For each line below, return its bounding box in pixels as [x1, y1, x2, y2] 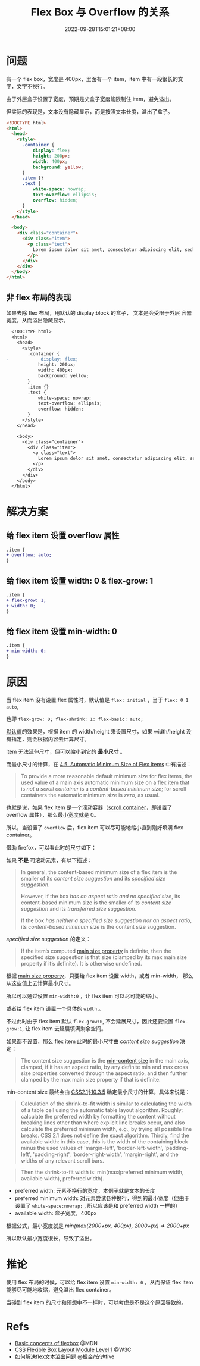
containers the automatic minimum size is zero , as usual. [20, 791, 160, 798]
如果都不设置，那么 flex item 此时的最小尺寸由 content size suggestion [6, 1038, 179, 1045]
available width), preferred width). [20, 1174, 104, 1182]
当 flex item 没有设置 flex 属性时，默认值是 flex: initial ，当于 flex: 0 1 [6, 696, 189, 703]
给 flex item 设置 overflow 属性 [6, 531, 120, 541]
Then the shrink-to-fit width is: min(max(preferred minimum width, [20, 1168, 184, 1176]
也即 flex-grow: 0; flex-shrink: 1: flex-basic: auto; [6, 715, 144, 722]
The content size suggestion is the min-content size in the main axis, [20, 1057, 189, 1064]
